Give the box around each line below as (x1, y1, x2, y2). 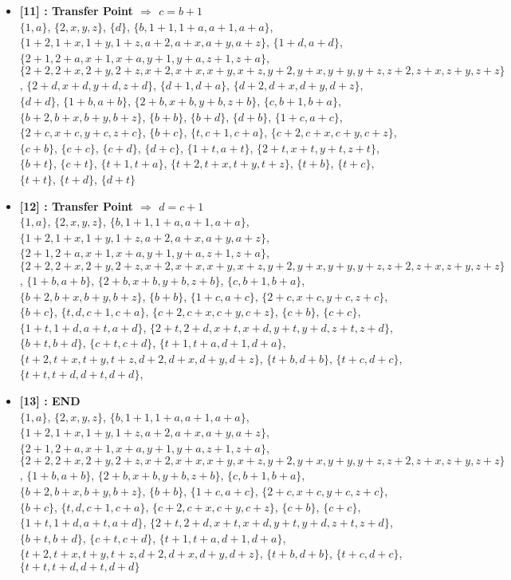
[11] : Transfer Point (19, 2, 133, 18)
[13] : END (19, 393, 81, 409)
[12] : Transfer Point (19, 197, 133, 214)
